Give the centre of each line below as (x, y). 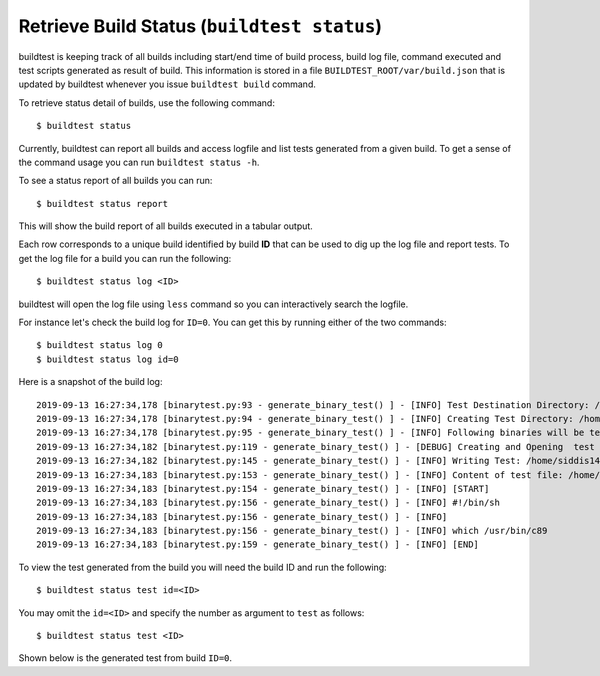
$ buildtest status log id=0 (107, 359)
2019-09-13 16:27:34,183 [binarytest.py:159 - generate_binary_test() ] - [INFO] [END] (258, 544)
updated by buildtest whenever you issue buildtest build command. (167, 84)
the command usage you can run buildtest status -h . (139, 162)
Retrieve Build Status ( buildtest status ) (200, 26)
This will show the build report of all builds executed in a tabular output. (166, 226)
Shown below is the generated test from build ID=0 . (125, 658)
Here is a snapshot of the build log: (90, 382)
